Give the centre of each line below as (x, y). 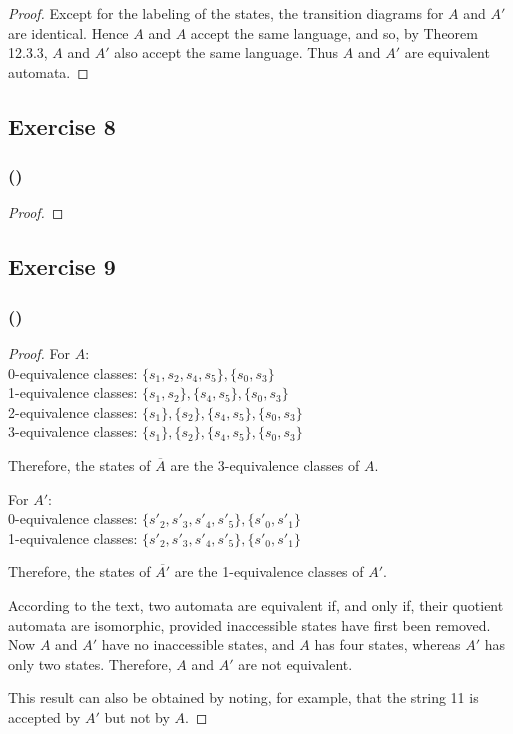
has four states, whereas (387, 644)
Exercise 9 (62, 266)
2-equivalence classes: (73, 411)
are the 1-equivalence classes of (269, 571)
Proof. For (39, 352)
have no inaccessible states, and (198, 644)
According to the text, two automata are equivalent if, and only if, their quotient (256, 604)
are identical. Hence (68, 32)
